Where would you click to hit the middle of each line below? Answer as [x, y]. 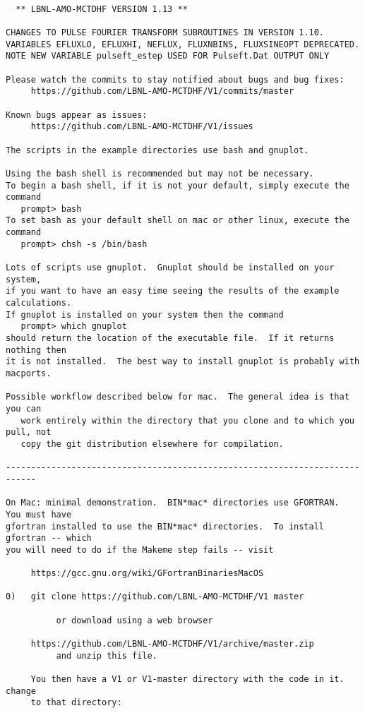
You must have [39, 514]
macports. [29, 373]
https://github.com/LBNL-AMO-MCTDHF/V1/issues [142, 127]
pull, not [29, 432]
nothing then [36, 350]
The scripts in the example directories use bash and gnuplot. [157, 150]
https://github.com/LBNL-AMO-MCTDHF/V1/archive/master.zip [172, 644]
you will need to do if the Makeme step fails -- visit [140, 550]
